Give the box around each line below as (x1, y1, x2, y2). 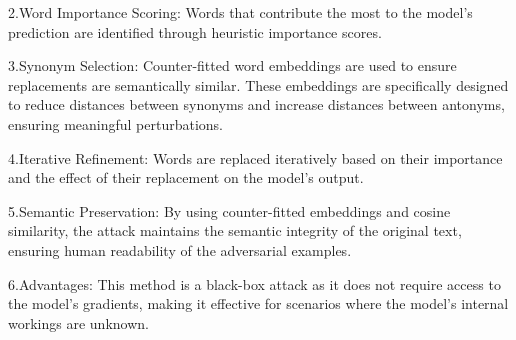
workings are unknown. (8, 312, 149, 333)
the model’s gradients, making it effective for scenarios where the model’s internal (8, 293, 509, 314)
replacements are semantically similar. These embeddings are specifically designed (8, 74, 509, 95)
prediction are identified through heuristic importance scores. (8, 21, 382, 42)
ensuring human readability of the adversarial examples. (8, 239, 352, 260)
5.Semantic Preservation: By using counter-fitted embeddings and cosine (8, 200, 451, 221)
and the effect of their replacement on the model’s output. (8, 167, 364, 188)
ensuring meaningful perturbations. (8, 113, 223, 134)
